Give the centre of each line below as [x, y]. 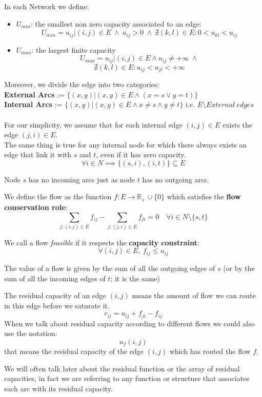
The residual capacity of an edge [55, 295]
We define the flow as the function [58, 196]
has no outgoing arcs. [176, 179]
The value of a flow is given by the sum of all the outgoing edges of [110, 268]
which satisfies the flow [204, 196]
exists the [237, 124]
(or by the [239, 268]
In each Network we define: [47, 6]
